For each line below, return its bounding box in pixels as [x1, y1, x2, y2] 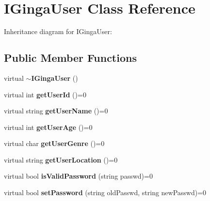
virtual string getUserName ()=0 [4, 106, 108, 116]
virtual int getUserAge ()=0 [4, 122, 93, 132]
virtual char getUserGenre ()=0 [4, 138, 105, 148]
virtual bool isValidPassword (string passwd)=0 [4, 171, 153, 181]
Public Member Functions [4, 50, 137, 65]
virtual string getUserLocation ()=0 [4, 154, 118, 164]
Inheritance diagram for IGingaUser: [4, 26, 112, 37]
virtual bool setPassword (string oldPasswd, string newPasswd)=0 [4, 187, 207, 198]
